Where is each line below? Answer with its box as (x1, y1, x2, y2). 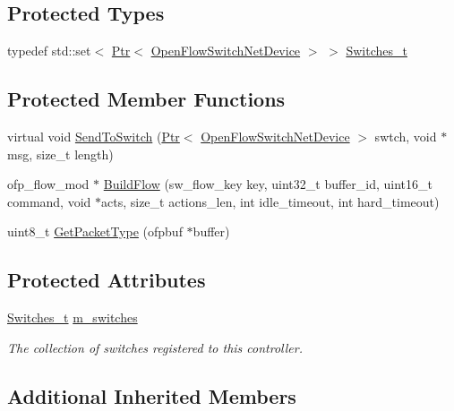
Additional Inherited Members (7, 381, 296, 409)
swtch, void (374, 127, 437, 145)
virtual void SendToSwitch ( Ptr (7, 127, 180, 145)
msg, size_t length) (7, 144, 114, 163)
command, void (7, 192, 91, 210)
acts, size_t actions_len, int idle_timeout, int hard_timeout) (101, 192, 440, 210)
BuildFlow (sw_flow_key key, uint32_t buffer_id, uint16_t (103, 175, 433, 193)
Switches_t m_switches (7, 308, 138, 327)
